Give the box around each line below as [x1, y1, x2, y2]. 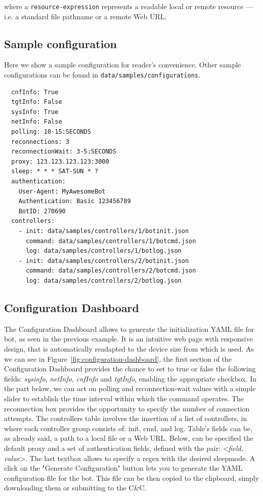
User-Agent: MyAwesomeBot [18, 187, 106, 195]
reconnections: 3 [11, 138, 69, 145]
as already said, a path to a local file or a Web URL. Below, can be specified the [4, 433, 253, 443]
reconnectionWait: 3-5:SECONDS [11, 148, 116, 156]
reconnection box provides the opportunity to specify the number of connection [4, 403, 250, 413]
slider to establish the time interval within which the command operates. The [4, 393, 244, 403]
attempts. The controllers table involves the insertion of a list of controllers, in [4, 413, 247, 424]
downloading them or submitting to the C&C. [4, 482, 147, 493]
